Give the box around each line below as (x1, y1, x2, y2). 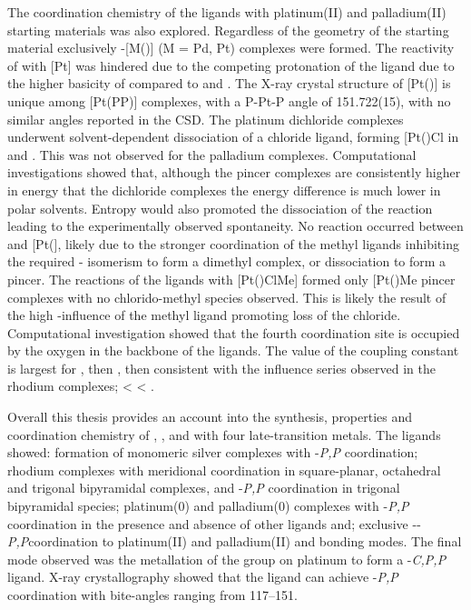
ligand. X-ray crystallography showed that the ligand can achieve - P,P (7, 567, 398, 586)
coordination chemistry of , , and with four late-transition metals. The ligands (7, 425, 441, 444)
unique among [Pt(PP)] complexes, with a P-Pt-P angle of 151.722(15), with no (7, 91, 451, 110)
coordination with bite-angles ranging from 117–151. (7, 585, 298, 604)
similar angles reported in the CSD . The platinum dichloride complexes (7, 109, 404, 128)
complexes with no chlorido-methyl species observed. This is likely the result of (7, 287, 446, 306)
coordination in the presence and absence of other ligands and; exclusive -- (7, 514, 421, 533)
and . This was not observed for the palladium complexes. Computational (7, 145, 417, 164)
